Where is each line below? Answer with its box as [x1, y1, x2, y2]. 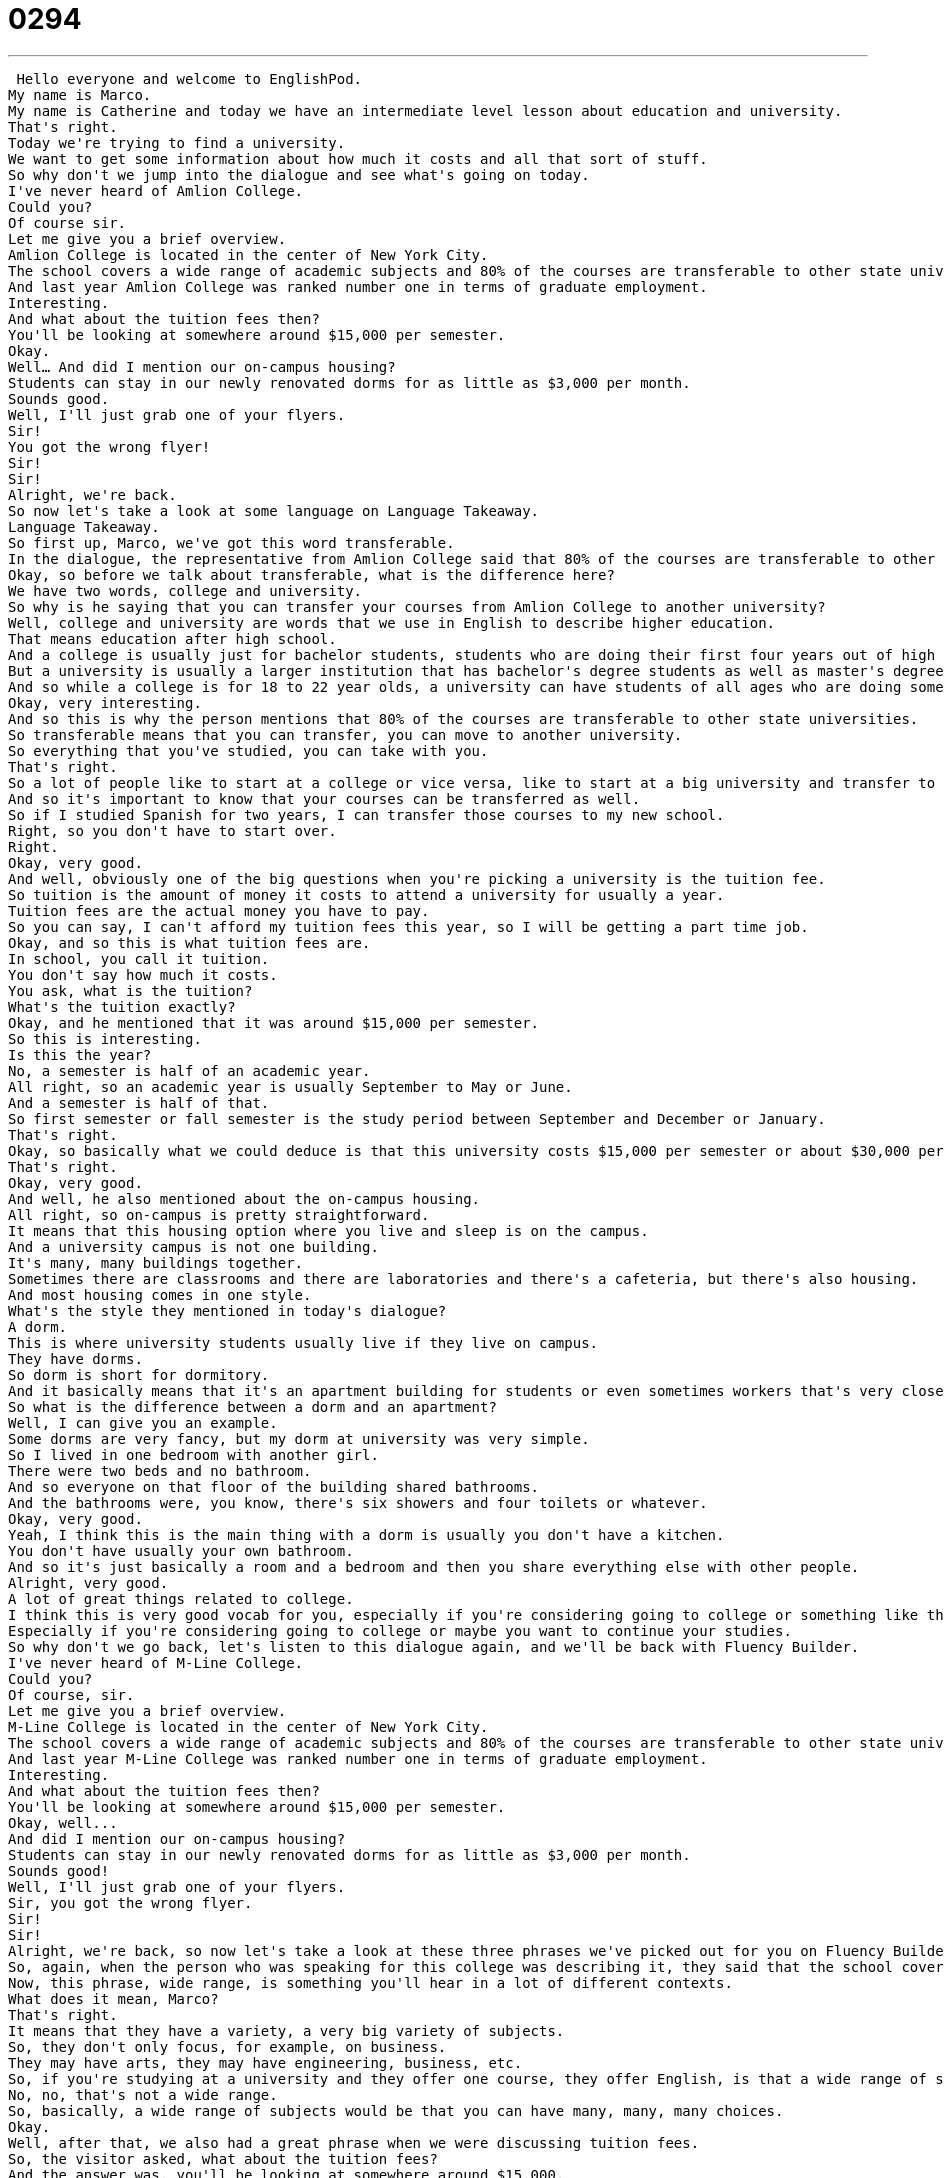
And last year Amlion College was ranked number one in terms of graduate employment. [8, 278, 708, 295]
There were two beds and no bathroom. [8, 1462, 312, 1479]
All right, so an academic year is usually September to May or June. [8, 1078, 573, 1095]
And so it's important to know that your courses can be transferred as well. [8, 790, 641, 807]
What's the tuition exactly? [8, 998, 236, 1015]
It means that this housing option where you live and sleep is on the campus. [8, 1222, 649, 1239]
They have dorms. [8, 1350, 143, 1367]
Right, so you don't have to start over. [8, 822, 337, 839]
